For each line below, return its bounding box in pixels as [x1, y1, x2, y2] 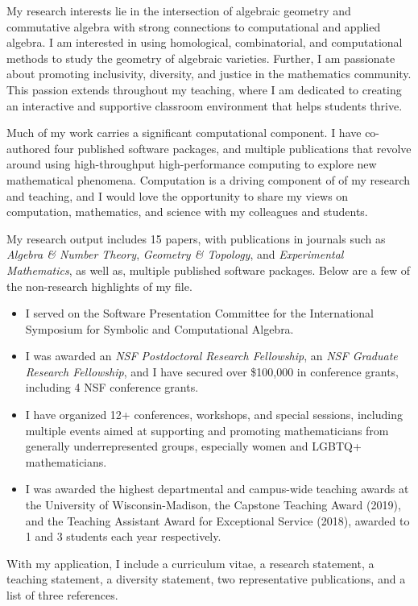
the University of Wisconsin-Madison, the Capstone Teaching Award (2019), [25, 496, 401, 513]
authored [6, 139, 51, 156]
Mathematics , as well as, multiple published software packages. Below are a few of [6, 261, 410, 278]
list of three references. [6, 587, 118, 603]
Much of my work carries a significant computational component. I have [6, 124, 362, 141]
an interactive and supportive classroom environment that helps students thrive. [6, 97, 403, 114]
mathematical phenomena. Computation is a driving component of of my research [6, 171, 411, 188]
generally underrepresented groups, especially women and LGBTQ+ [25, 438, 362, 454]
